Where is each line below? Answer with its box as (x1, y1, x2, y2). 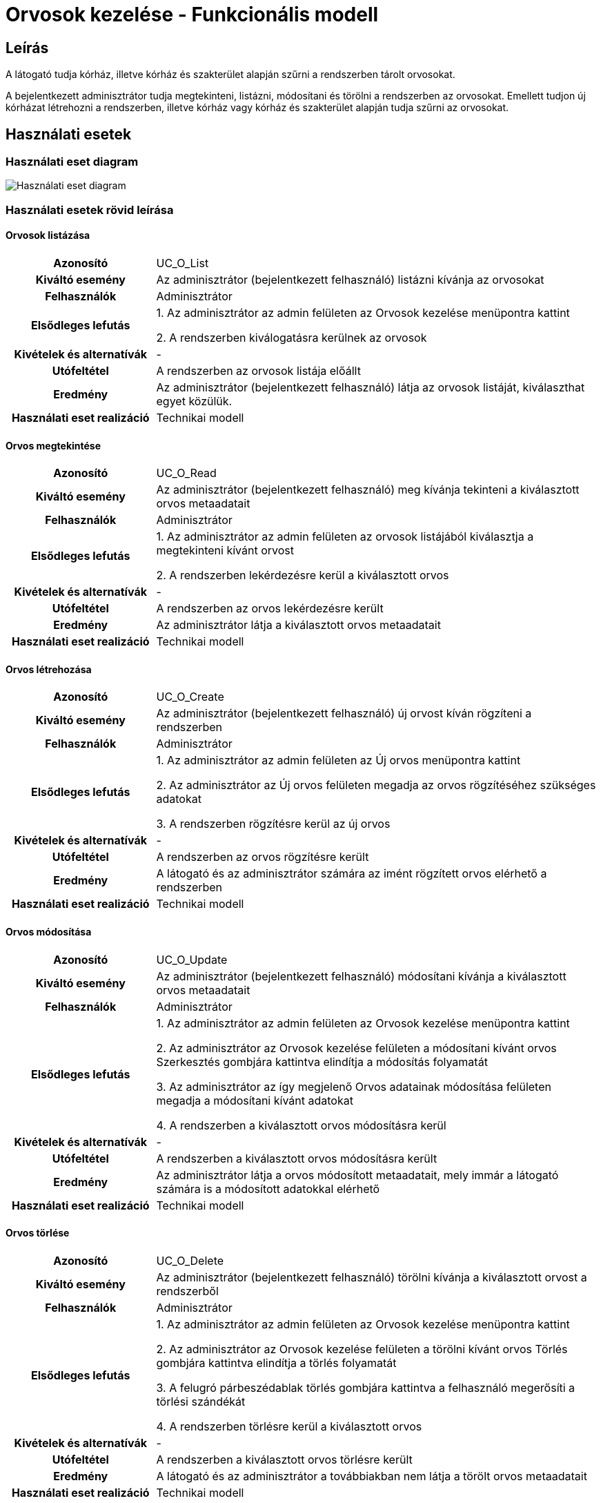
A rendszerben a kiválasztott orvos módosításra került (156, 1151, 437, 1165)
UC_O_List (156, 255, 209, 270)
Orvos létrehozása (6, 663, 92, 675)
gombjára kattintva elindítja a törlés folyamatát (156, 1355, 397, 1370)
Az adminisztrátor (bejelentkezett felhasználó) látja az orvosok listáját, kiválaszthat (156, 380, 585, 394)
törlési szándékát (156, 1394, 246, 1408)
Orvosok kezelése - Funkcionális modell (6, 3, 379, 26)
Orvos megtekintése (6, 439, 101, 452)
